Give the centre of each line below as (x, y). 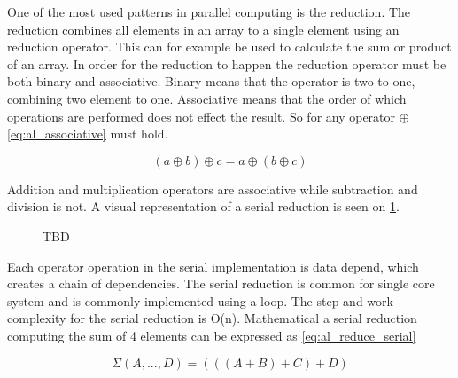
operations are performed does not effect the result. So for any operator (202, 116)
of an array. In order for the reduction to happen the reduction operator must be (227, 63)
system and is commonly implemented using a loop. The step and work (200, 300)
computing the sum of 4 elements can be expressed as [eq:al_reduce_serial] (212, 335)
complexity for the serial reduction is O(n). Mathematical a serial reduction (212, 318)
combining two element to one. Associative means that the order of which (207, 98)
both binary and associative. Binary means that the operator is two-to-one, (211, 81)
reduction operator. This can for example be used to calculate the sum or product (229, 47)
